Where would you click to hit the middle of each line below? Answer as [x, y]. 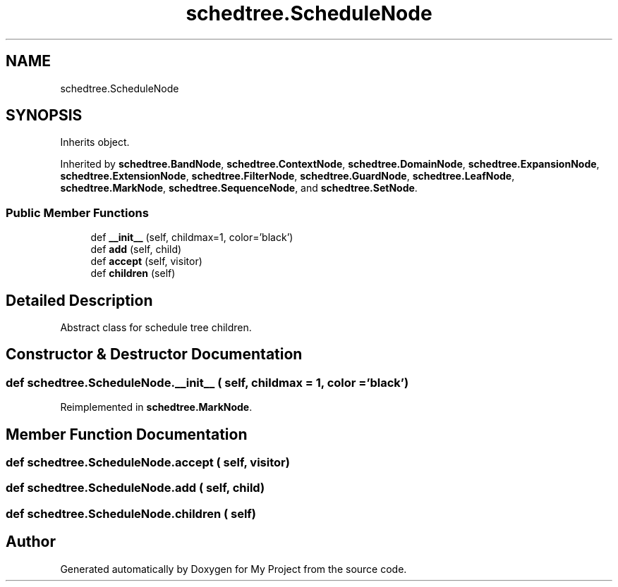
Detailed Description [79, 300]
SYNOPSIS [44, 116]
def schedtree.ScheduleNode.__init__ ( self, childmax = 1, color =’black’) [207, 382]
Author [31, 542]
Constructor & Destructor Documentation [154, 354]
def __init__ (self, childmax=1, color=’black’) [192, 237]
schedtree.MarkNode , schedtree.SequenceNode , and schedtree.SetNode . [239, 188]
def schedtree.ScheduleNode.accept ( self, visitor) [148, 463]
